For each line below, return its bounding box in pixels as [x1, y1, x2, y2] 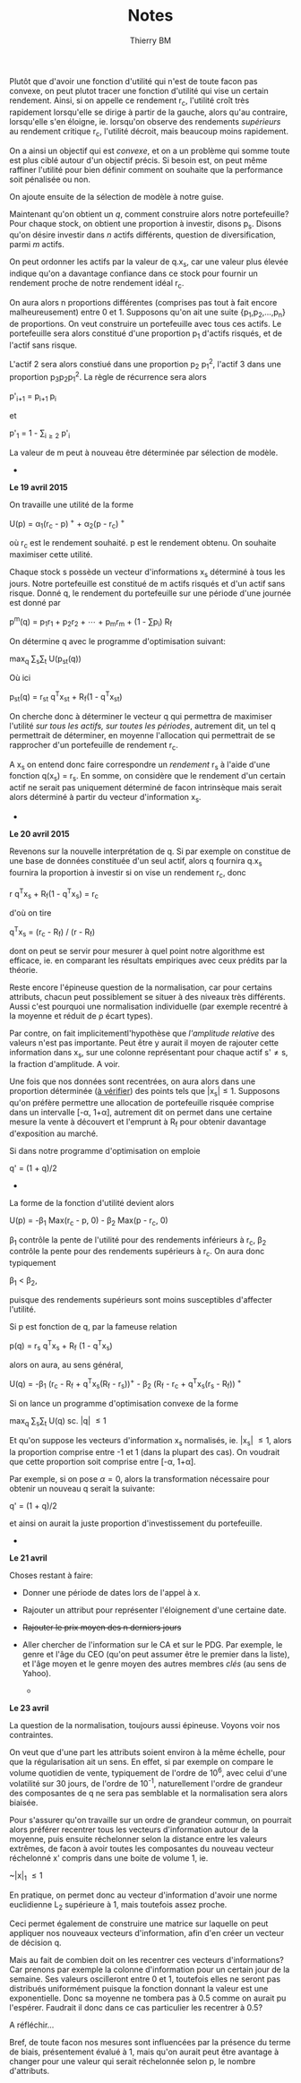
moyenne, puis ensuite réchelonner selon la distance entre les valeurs [9, 1833, 267, 1844]
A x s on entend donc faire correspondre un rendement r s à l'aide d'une [9, 759, 271, 771]
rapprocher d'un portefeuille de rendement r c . [9, 739, 179, 753]
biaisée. [9, 1797, 39, 1808]
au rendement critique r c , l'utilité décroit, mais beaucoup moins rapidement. [9, 125, 289, 139]
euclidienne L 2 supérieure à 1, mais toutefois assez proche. [9, 1898, 228, 1912]
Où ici [9, 673, 31, 684]
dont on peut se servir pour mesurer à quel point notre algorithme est [9, 946, 265, 957]
